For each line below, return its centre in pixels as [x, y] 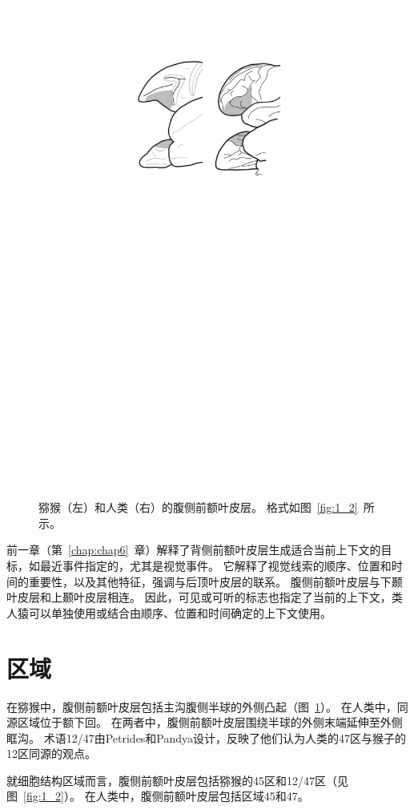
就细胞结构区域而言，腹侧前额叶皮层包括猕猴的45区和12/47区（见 [177, 780]
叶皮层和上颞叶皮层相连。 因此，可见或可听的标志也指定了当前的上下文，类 [205, 597]
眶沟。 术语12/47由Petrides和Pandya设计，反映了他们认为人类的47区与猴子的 [207, 737]
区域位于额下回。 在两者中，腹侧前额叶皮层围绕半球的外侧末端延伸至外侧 [210, 722]
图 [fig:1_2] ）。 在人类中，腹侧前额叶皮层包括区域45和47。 [158, 796]
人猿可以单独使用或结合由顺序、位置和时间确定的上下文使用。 [169, 612]
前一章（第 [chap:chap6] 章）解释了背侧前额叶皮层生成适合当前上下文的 [194, 550]
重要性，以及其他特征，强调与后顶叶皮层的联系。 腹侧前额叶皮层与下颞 [215, 581]
